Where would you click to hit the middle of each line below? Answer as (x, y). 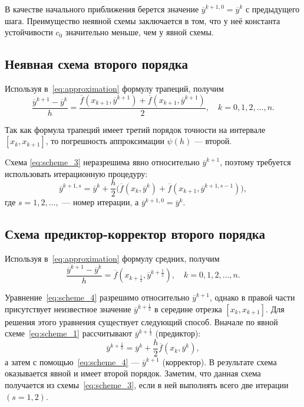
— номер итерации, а (100, 202)
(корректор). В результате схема (219, 361)
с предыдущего (272, 9)
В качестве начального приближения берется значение (102, 9)
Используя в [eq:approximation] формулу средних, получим (112, 258)
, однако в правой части (252, 297)
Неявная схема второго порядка (97, 64)
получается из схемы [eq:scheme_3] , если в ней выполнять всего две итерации (147, 385)
